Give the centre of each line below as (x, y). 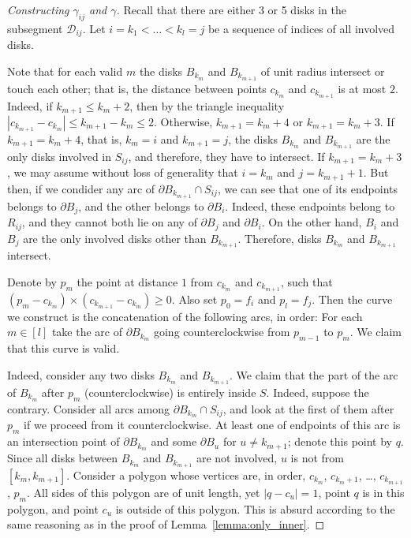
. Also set (194, 299)
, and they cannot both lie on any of (109, 222)
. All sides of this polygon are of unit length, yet (144, 492)
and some (174, 441)
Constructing (38, 9)
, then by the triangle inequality (207, 105)
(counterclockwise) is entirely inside (170, 392)
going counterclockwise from (222, 332)
